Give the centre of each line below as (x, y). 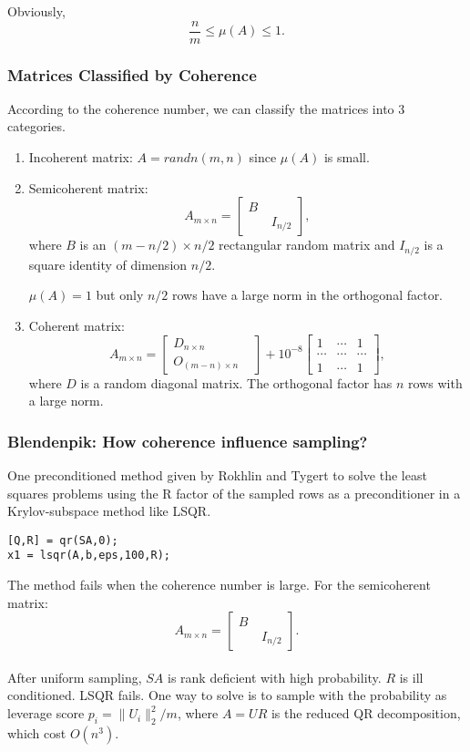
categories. (36, 126)
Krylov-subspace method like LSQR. (109, 511)
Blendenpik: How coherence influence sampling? (188, 441)
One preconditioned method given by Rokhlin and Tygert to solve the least (217, 474)
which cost (37, 732)
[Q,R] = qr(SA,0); (63, 540)
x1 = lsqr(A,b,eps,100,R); (89, 556)
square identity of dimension (108, 264)
